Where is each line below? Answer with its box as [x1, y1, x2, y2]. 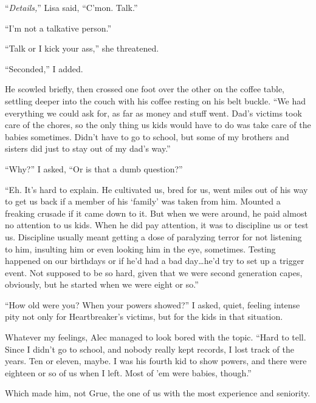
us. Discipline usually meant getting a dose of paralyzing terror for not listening [5, 230, 302, 243]
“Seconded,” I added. [5, 62, 83, 75]
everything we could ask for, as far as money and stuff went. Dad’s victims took [5, 106, 302, 119]
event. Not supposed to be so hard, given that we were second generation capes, [5, 266, 303, 279]
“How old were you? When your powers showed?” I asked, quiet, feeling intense [5, 298, 300, 311]
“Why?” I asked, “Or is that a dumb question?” [5, 162, 183, 175]
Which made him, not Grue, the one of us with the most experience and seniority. [5, 387, 311, 399]
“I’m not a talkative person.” [5, 21, 112, 34]
